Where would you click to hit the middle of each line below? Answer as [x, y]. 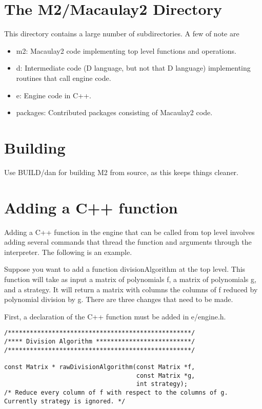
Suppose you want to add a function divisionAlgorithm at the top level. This [125, 269]
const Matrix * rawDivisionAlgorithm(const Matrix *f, [100, 367]
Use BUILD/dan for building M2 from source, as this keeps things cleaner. [121, 172]
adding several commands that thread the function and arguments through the [128, 242]
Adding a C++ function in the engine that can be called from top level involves [129, 232]
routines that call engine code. [64, 78]
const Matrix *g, [166, 375]
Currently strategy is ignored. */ [65, 401]
